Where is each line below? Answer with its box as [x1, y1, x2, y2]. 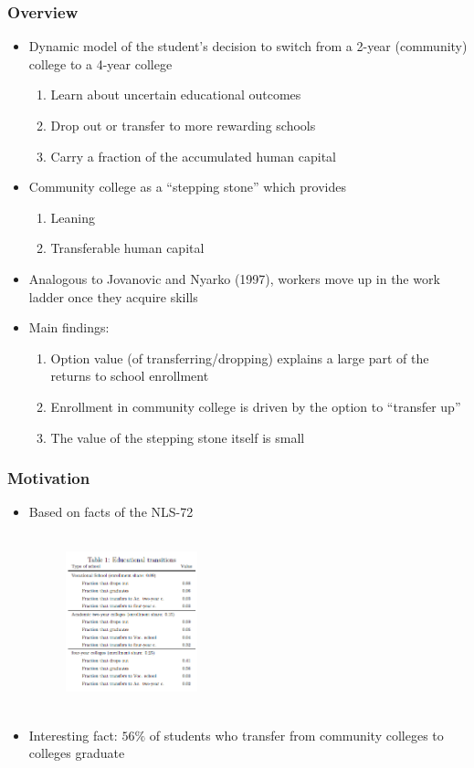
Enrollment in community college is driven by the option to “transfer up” [50, 396, 461, 416]
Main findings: [28, 318, 110, 337]
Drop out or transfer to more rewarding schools [50, 116, 316, 134]
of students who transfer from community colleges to [149, 725, 444, 744]
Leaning [50, 207, 96, 226]
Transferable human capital [50, 238, 205, 258]
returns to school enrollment [50, 366, 209, 385]
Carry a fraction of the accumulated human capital [50, 146, 337, 165]
